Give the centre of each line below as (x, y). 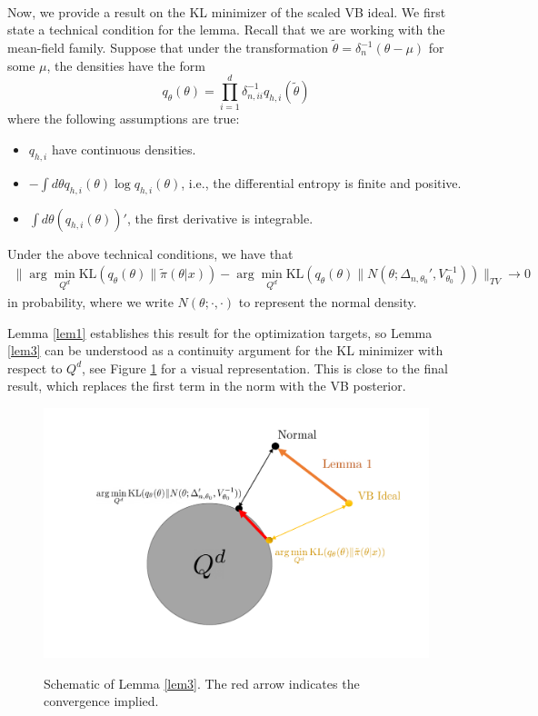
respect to (35, 368)
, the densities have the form (126, 65)
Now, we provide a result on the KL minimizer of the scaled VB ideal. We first (227, 11)
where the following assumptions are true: (124, 119)
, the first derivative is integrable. (220, 218)
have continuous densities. (124, 149)
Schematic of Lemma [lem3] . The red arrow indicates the (202, 683)
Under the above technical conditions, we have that (150, 253)
